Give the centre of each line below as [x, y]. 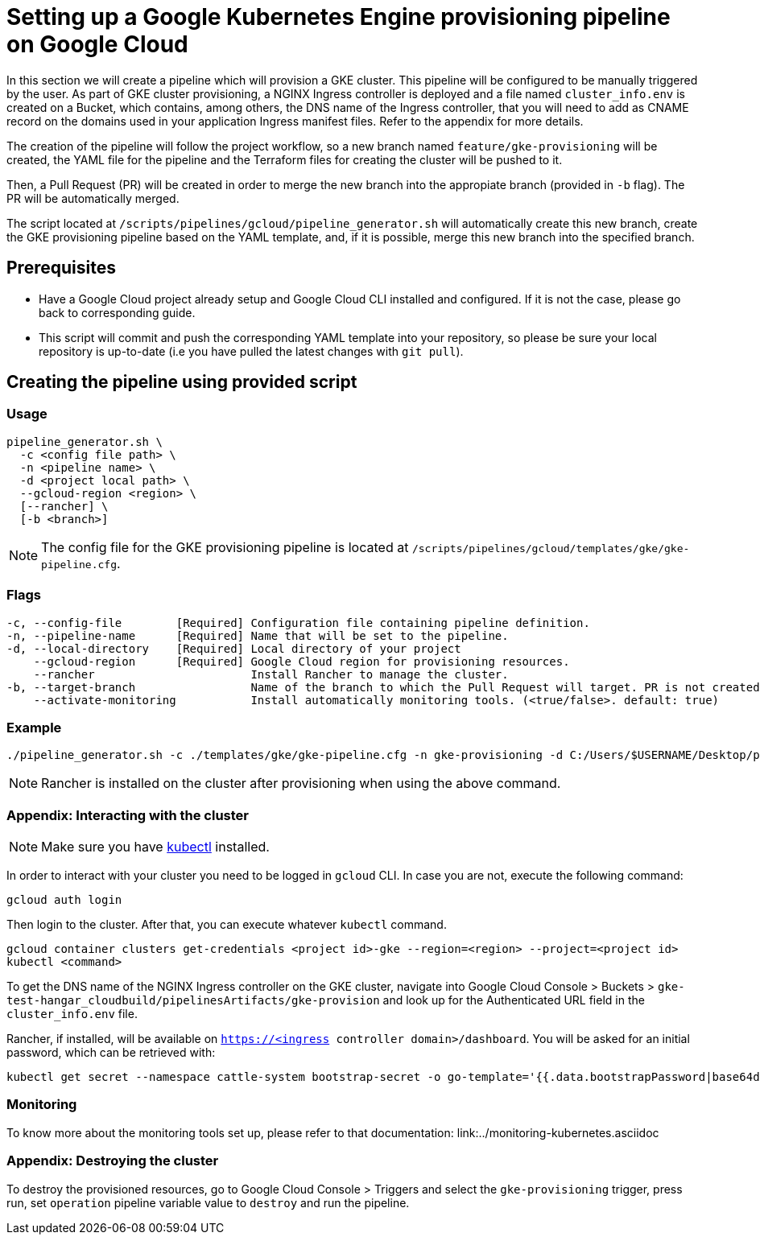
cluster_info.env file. [72, 1014]
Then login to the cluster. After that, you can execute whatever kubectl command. [227, 925]
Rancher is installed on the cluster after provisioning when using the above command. [301, 783]
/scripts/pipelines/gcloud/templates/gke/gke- [551, 548]
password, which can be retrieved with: [111, 1053]
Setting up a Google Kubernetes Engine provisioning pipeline [339, 17]
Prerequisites [61, 268]
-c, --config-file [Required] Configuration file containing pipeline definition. [298, 623]
